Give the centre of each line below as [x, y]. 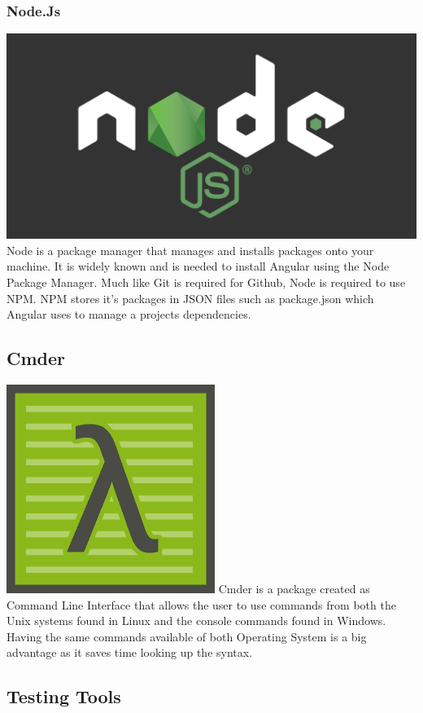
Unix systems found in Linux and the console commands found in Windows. [196, 621]
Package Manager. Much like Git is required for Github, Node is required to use [206, 282]
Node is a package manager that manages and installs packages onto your [190, 250]
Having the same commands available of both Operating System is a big [187, 636]
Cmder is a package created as [294, 588]
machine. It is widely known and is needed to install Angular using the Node [198, 266]
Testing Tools [64, 696]
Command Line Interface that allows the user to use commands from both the [201, 604]
